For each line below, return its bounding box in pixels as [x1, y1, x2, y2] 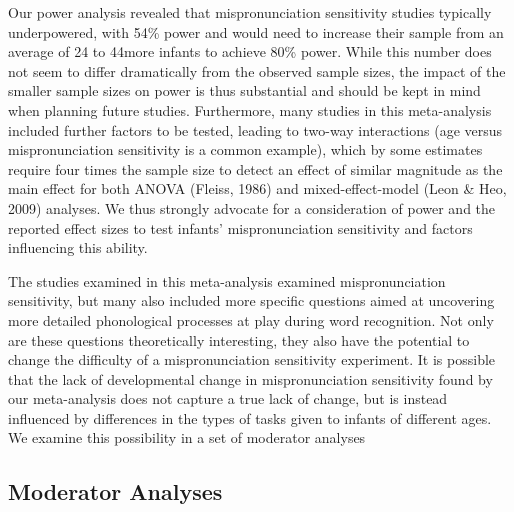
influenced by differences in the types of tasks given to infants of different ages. [8, 407, 492, 428]
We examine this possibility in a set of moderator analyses [8, 427, 366, 448]
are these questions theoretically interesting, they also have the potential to [8, 329, 470, 350]
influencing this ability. [8, 237, 148, 258]
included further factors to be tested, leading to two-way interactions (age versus [8, 119, 503, 140]
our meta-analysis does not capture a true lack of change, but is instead [8, 388, 448, 409]
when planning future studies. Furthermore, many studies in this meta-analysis [8, 99, 492, 120]
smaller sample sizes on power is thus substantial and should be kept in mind [8, 80, 481, 101]
